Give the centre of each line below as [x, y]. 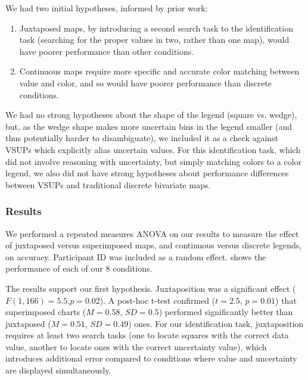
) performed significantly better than [226, 312]
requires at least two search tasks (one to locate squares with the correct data [147, 335]
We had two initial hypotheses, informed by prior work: [107, 8]
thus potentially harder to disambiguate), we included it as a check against [142, 138]
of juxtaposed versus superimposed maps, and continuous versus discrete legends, [154, 245]
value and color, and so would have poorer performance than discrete [145, 82]
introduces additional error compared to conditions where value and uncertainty [151, 358]
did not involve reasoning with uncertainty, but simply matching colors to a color [154, 161]
